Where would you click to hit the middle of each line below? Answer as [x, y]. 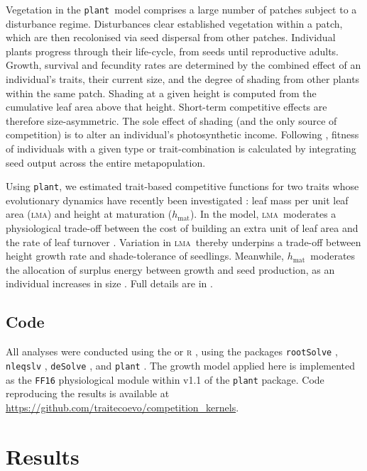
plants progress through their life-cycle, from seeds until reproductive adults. [172, 51]
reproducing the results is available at [88, 393]
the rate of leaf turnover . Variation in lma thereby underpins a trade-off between [183, 242]
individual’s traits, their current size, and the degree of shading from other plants [183, 79]
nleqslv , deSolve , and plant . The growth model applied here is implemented [181, 365]
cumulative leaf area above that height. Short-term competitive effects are [166, 107]
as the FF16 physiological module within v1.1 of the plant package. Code [165, 379]
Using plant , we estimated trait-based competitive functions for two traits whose [182, 186]
